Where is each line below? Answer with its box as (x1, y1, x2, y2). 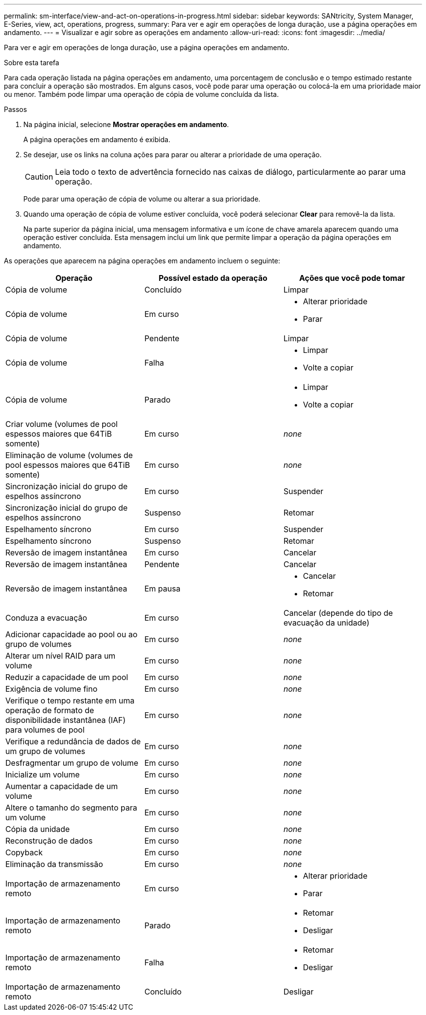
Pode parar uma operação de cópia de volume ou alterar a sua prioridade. (23, 195, 261, 203)
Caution (25, 172, 53, 182)
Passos (4, 105, 27, 113)
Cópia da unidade (5, 824, 70, 834)
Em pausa (144, 584, 180, 593)
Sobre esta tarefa (4, 58, 59, 67)
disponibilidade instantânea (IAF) (5, 715, 126, 725)
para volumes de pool (5, 725, 85, 735)
